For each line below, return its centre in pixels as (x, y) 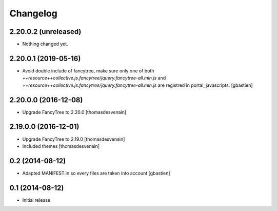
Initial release (36, 200)
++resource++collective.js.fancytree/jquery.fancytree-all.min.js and (94, 78)
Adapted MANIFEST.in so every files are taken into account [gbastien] (96, 173)
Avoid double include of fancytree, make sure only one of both (88, 71)
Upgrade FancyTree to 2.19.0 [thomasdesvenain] (74, 139)
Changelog (33, 13)
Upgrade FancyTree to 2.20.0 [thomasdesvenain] (74, 112)
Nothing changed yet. (45, 44)
